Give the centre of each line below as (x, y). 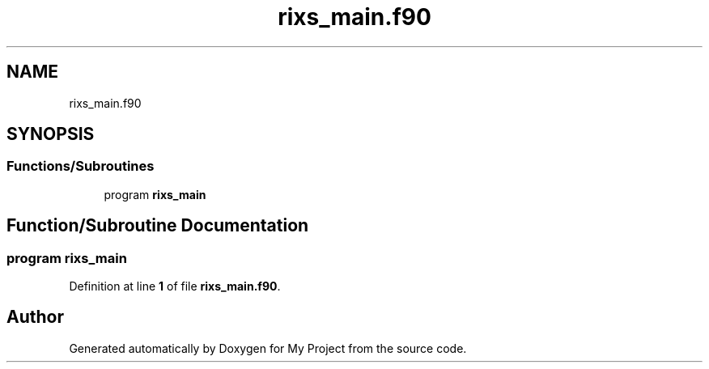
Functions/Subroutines (81, 166)
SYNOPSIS (51, 134)
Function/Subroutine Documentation (158, 226)
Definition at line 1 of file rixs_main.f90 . (175, 286)
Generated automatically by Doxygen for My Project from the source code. (268, 348)
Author (35, 317)
